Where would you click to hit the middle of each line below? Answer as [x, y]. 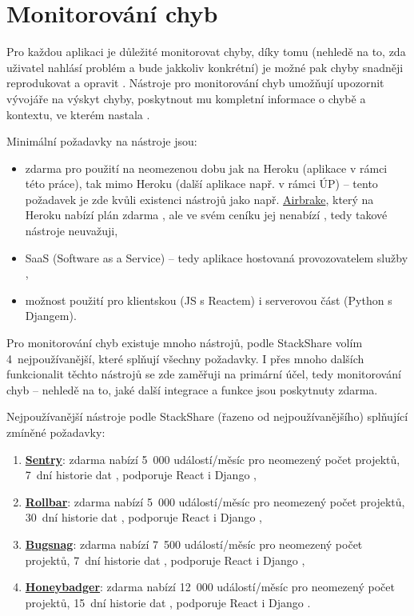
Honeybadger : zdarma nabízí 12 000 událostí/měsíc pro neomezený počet [210, 587]
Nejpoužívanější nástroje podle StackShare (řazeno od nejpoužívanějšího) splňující [207, 416]
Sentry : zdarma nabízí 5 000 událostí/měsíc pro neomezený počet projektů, [213, 459]
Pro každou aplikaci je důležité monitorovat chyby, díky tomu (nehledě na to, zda [206, 52]
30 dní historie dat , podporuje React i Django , [143, 517]
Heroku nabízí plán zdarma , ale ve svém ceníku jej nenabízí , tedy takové [206, 215]
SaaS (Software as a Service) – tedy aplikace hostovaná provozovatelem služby [217, 257]
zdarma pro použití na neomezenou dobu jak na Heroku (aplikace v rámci [206, 168]
